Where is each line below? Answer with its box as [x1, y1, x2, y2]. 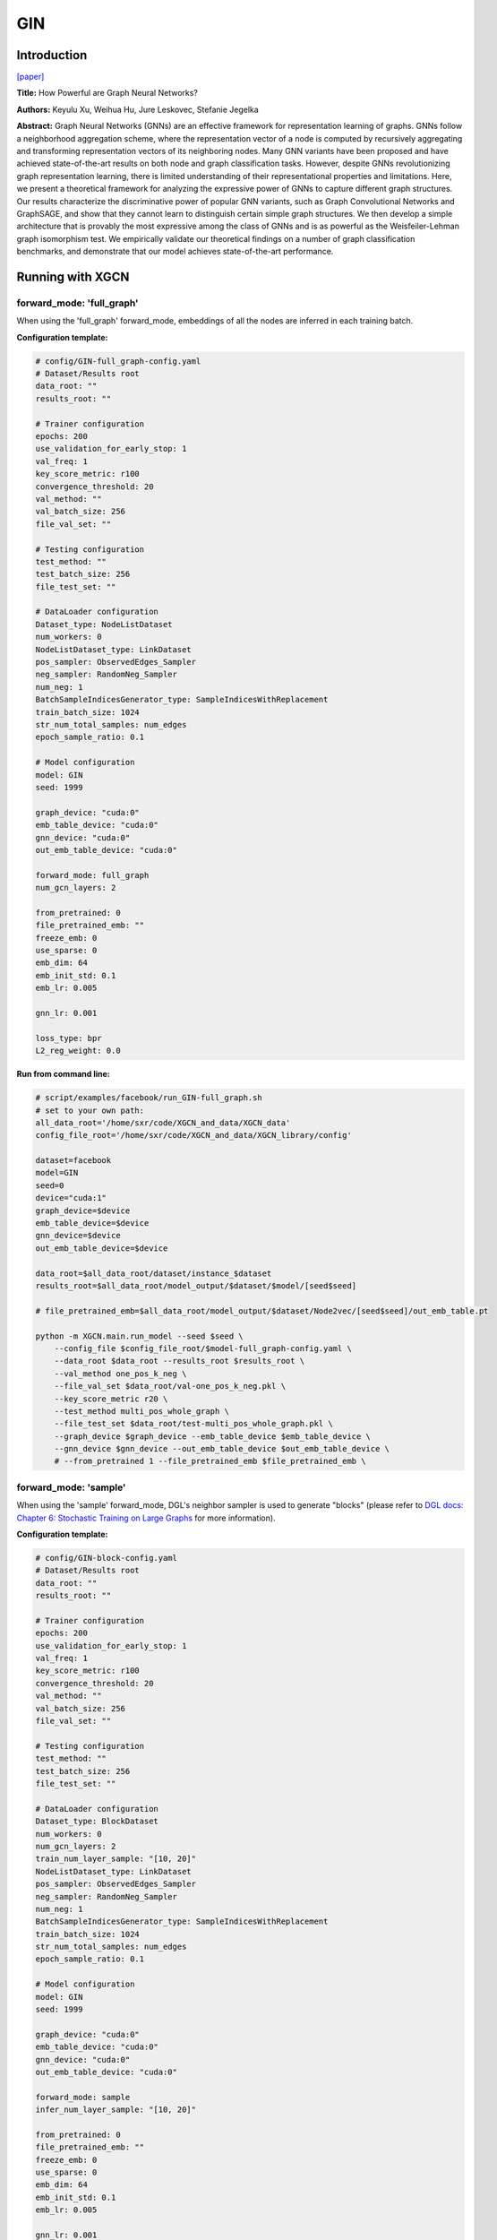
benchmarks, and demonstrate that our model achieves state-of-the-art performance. [16, 246, 334, 257]
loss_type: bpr [35, 1033, 102, 1043]
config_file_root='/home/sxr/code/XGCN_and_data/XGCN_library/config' [35, 1130, 353, 1141]
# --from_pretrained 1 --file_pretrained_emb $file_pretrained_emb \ [54, 1456, 366, 1467]
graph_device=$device [35, 1205, 131, 1216]
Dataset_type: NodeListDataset [35, 619, 174, 629]
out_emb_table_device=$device [35, 1243, 168, 1254]
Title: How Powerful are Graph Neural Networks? [16, 88, 199, 99]
